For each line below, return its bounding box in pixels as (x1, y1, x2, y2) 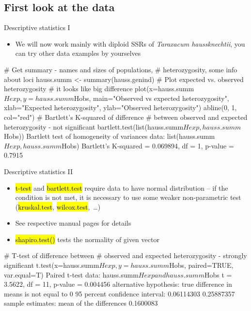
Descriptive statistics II (4, 166, 73, 176)
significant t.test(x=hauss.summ (4, 260, 99, 270)
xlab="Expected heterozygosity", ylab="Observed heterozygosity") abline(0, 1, (4, 102, 237, 113)
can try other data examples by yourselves (15, 48, 141, 58)
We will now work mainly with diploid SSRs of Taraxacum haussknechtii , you (15, 38, 245, 49)
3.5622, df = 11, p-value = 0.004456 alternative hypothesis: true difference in (4, 279, 232, 289)
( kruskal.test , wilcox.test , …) (15, 201, 101, 212)
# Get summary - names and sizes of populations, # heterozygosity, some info (4, 64, 237, 74)
